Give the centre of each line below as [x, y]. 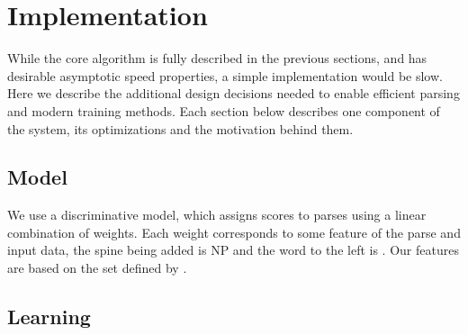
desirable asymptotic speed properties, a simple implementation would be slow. [225, 75]
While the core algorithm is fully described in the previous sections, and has [217, 58]
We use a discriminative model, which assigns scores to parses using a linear [217, 215]
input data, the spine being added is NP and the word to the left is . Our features [233, 250]
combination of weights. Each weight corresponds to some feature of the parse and [234, 232]
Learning [49, 317]
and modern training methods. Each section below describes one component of [224, 110]
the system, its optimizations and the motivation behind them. [180, 128]
